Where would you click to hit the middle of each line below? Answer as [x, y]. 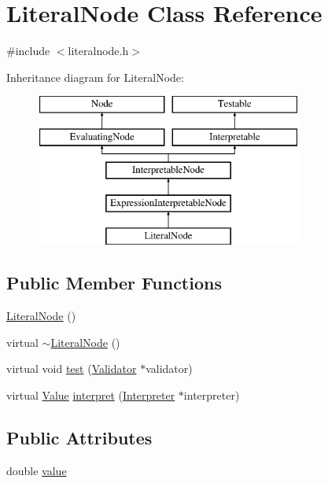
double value [37, 470]
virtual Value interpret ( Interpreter [91, 395]
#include [28, 51]
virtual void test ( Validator [72, 369]
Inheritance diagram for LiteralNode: [95, 77]
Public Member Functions [114, 283]
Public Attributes [79, 437]
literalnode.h [98, 51]
